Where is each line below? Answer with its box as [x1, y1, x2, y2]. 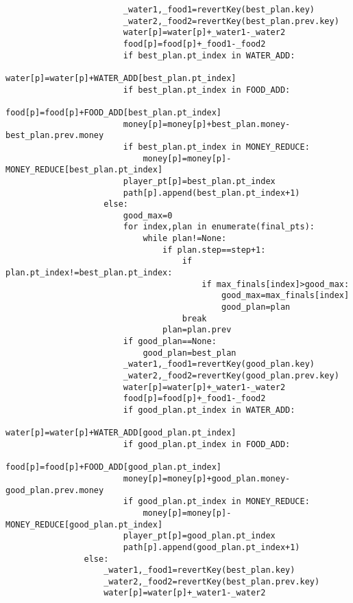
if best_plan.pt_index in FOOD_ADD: [123, 84, 291, 95]
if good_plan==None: [123, 337, 217, 347]
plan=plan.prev [162, 325, 232, 335]
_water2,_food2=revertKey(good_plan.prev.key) [123, 371, 339, 380]
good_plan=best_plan [143, 348, 236, 358]
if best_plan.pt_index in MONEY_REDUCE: [123, 141, 310, 152]
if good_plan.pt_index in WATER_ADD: [123, 405, 295, 415]
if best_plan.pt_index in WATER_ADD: [123, 50, 295, 60]
